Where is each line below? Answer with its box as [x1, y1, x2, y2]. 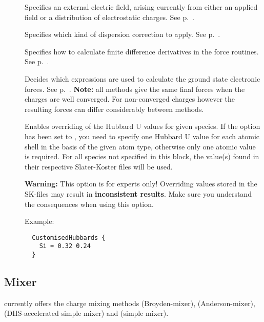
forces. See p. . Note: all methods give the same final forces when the [25, 83, 245, 94]
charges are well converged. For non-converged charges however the [25, 93, 235, 104]
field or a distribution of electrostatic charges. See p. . [25, 11, 194, 22]
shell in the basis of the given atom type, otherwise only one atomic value [25, 141, 256, 151]
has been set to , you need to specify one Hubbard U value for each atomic [25, 130, 259, 141]
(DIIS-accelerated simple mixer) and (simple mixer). [4, 308, 169, 318]
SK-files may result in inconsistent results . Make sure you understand [25, 188, 252, 199]
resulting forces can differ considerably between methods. [25, 103, 204, 114]
